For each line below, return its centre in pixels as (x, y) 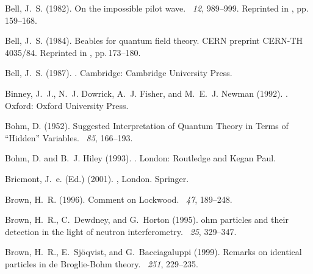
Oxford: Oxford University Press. (67, 105)
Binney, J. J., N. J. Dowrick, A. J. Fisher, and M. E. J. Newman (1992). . (146, 93)
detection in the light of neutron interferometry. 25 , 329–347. (121, 231)
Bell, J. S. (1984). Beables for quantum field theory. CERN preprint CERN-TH (154, 40)
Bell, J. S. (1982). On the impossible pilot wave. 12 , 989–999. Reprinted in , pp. (157, 8)
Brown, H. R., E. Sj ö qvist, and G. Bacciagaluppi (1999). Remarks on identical (153, 252)
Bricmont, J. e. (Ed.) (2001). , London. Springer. (97, 178)
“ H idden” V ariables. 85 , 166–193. (69, 137)
